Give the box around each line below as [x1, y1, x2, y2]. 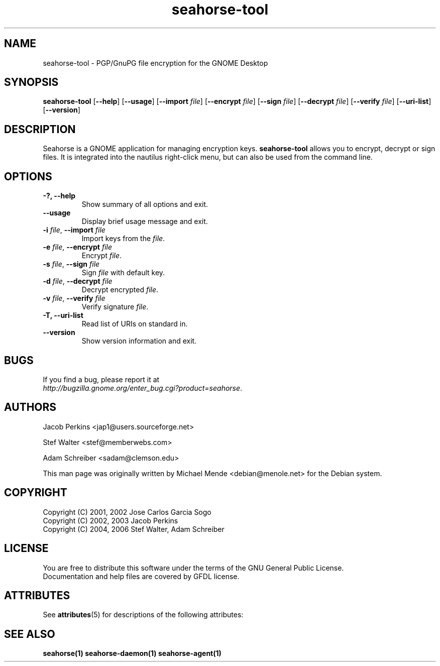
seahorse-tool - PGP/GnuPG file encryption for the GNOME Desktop [43, 58, 268, 67]
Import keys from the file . [81, 234, 165, 243]
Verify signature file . [81, 302, 149, 311]
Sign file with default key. [81, 268, 165, 277]
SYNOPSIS [4, 76, 59, 89]
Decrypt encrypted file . [81, 285, 159, 294]
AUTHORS [4, 401, 57, 414]
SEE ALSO [4, 627, 55, 640]
